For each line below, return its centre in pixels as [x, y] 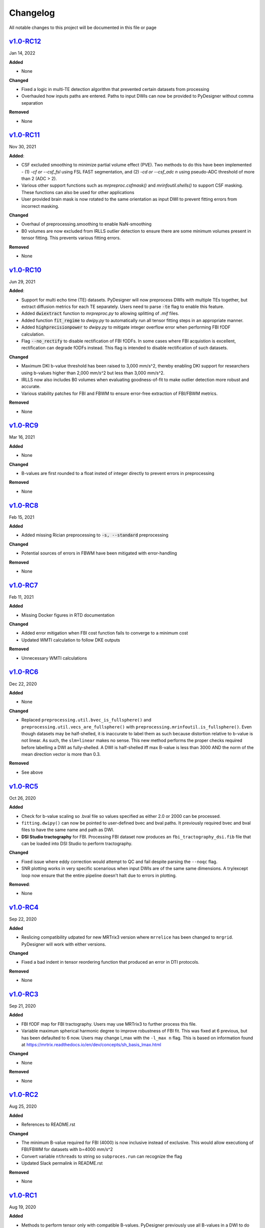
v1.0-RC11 [25, 135]
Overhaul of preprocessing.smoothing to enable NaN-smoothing [86, 224]
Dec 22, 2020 [23, 684]
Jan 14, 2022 [22, 53]
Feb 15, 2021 [22, 517]
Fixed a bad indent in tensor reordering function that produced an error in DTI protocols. [110, 962]
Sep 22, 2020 [23, 919]
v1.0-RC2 [24, 1095]
